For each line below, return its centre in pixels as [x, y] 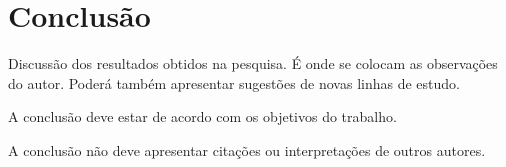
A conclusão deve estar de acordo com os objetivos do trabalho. [202, 116]
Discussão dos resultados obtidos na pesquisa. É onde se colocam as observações [253, 63]
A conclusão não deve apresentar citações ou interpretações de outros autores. [247, 149]
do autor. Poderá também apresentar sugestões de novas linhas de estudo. [234, 82]
